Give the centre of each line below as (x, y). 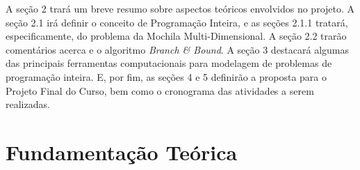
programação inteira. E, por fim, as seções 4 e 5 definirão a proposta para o (166, 76)
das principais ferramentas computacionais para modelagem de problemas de (169, 63)
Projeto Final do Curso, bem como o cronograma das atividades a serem (160, 90)
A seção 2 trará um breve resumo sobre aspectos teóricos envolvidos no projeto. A (180, 8)
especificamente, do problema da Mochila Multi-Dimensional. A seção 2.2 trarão (176, 36)
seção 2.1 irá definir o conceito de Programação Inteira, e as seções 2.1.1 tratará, (177, 22)
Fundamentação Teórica (122, 152)
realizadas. (28, 104)
